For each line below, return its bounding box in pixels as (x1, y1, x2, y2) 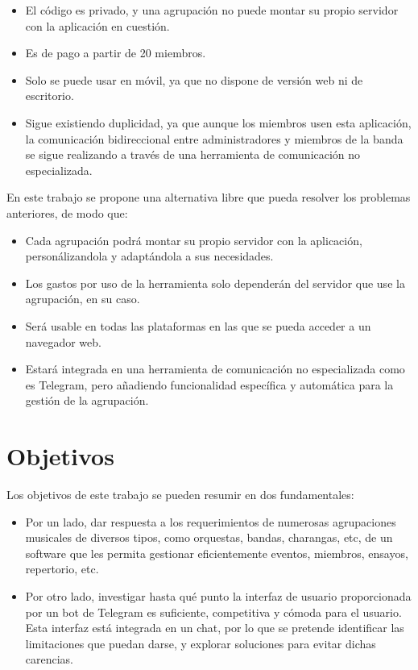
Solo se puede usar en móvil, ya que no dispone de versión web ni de (25, 71, 363, 88)
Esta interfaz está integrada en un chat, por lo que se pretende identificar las (25, 619, 404, 636)
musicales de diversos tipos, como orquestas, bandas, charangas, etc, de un (25, 529, 393, 546)
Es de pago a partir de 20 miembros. (25, 44, 206, 61)
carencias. (25, 651, 74, 668)
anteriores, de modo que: (6, 204, 128, 221)
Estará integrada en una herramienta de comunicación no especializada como (25, 360, 405, 377)
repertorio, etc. (25, 560, 99, 577)
